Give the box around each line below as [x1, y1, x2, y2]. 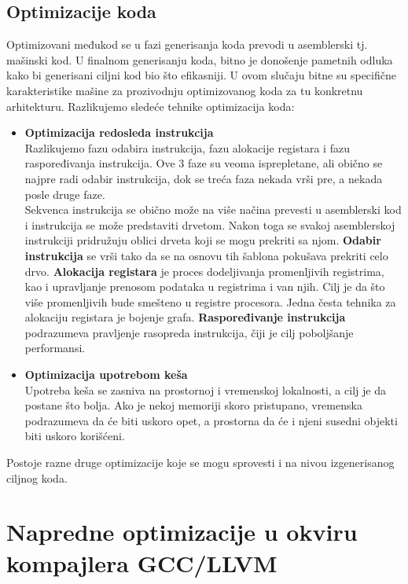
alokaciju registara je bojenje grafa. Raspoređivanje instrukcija [24, 309, 346, 325]
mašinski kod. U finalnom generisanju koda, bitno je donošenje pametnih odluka [6, 51, 393, 68]
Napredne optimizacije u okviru [6, 516, 358, 548]
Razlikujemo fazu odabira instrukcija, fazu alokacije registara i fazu [24, 139, 350, 156]
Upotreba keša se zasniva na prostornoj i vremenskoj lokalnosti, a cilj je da [24, 381, 386, 398]
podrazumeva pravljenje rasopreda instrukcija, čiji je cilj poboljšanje [24, 324, 354, 340]
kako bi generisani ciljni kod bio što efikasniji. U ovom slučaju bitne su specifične [6, 67, 396, 83]
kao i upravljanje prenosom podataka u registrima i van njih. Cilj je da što [24, 278, 385, 295]
